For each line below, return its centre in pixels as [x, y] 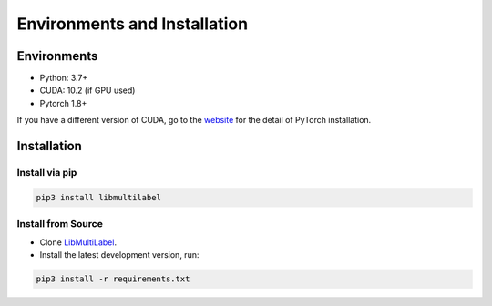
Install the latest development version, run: [119, 254]
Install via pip [47, 173]
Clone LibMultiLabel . [78, 242]
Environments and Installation [133, 24]
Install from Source [60, 224]
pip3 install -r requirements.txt [113, 279]
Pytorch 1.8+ [63, 103]
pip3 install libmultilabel [98, 197]
